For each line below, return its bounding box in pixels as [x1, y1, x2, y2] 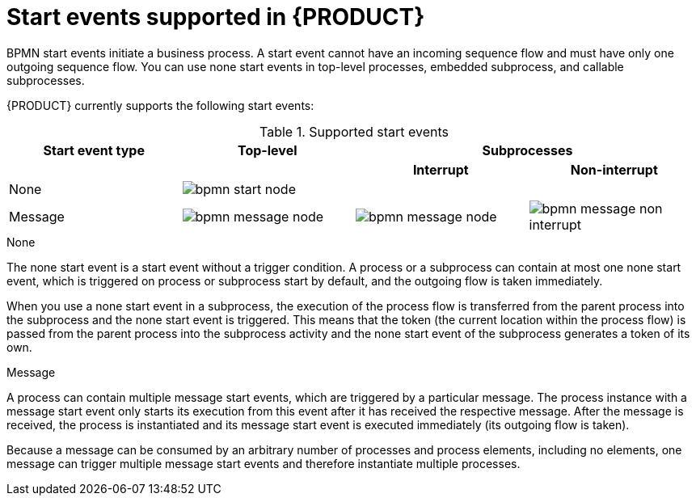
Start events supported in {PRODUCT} [6, 3, 425, 31]
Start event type [43, 141, 145, 158]
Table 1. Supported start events [259, 123, 449, 140]
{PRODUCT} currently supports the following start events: [6, 98, 314, 112]
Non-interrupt [570, 161, 658, 178]
